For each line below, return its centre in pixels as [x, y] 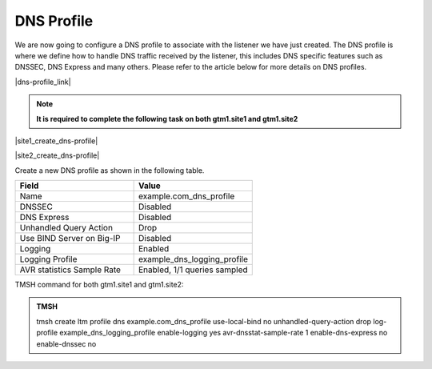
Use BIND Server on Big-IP [70, 239]
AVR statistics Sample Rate [70, 270]
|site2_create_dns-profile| [57, 155]
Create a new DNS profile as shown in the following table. [110, 170]
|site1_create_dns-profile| [56, 141]
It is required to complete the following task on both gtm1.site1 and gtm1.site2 [167, 118]
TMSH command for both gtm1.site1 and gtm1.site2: [99, 285]
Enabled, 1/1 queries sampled [193, 270]
